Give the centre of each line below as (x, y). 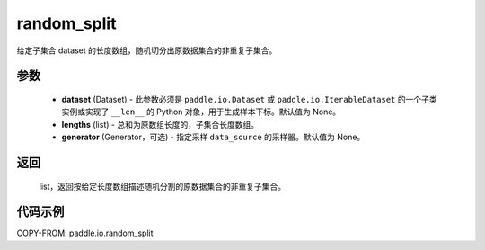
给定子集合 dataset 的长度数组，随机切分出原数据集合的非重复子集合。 (147, 50)
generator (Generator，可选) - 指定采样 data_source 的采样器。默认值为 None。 (213, 137)
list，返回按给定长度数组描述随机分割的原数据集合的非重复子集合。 (163, 186)
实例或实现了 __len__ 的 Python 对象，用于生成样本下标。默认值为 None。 (201, 112)
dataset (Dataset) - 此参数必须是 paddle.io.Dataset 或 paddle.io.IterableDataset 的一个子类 (249, 99)
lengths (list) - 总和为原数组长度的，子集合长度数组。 (160, 124)
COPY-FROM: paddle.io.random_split (85, 233)
